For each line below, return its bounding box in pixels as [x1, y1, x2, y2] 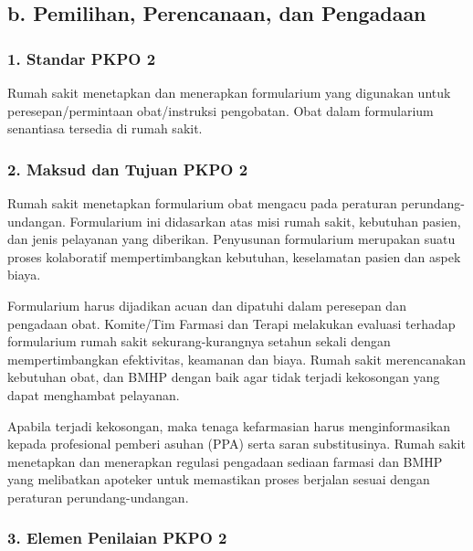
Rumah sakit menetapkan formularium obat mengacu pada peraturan [7, 194, 397, 212]
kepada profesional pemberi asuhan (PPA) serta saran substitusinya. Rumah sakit [7, 434, 466, 453]
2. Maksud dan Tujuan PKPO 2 [7, 157, 248, 180]
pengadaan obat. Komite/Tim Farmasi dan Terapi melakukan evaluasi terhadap [7, 313, 456, 333]
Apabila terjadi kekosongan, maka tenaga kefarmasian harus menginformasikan [7, 416, 451, 435]
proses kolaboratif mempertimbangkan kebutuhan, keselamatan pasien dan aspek [7, 247, 461, 266]
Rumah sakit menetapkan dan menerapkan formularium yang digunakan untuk [7, 83, 451, 101]
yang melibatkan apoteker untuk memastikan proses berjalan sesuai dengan [7, 470, 430, 489]
